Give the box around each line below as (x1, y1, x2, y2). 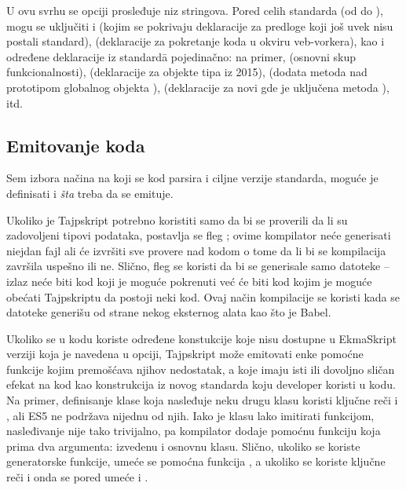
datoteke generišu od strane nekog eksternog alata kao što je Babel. (6, 304, 331, 320)
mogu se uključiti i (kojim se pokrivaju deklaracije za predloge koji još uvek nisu (6, 17, 393, 34)
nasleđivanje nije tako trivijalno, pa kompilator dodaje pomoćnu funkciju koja (6, 422, 381, 439)
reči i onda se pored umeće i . (6, 469, 148, 485)
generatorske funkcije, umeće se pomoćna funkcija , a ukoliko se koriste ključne (6, 453, 386, 470)
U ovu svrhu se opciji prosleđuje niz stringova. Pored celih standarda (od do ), (6, 2, 383, 18)
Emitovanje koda (6, 133, 145, 157)
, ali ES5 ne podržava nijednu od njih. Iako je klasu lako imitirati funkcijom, (6, 407, 375, 423)
